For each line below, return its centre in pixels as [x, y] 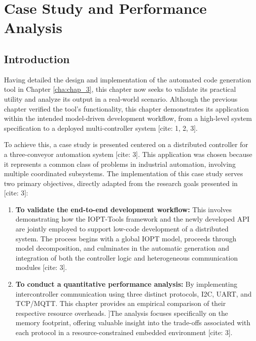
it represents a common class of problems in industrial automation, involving [120, 164]
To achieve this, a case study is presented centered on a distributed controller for [126, 144]
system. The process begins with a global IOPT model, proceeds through [126, 238]
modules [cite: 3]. [41, 267]
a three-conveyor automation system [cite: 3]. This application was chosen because [128, 154]
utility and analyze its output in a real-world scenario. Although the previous [121, 98]
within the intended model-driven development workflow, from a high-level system [128, 118]
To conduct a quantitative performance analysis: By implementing [126, 284]
